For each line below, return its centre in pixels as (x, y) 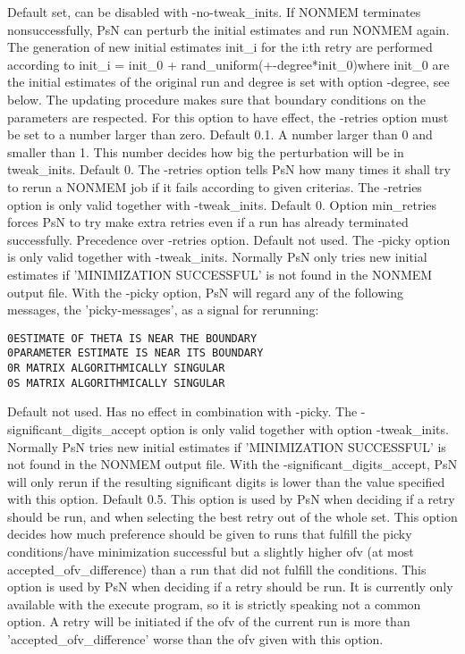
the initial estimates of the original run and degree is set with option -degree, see (228, 82)
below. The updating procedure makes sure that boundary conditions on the (216, 99)
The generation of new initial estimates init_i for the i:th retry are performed (220, 47)
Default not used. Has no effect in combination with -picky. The (182, 411)
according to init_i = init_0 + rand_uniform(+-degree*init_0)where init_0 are (228, 64)
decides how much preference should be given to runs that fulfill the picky (210, 534)
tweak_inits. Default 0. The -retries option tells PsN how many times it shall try (229, 169)
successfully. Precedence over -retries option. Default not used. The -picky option (229, 239)
